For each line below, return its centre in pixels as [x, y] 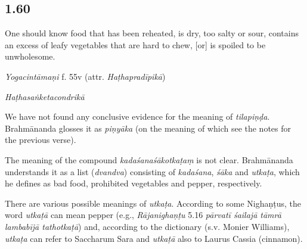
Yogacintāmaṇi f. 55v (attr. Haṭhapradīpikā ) [85, 76]
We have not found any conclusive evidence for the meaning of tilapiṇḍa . [137, 116]
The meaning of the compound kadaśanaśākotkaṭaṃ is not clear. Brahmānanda [149, 159]
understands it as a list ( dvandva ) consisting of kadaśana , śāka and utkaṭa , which [152, 171]
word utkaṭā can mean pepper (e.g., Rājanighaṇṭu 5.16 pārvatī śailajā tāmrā [143, 215]
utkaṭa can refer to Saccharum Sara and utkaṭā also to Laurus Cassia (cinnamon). [154, 238]
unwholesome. [30, 56]
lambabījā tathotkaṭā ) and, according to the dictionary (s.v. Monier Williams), [147, 226]
